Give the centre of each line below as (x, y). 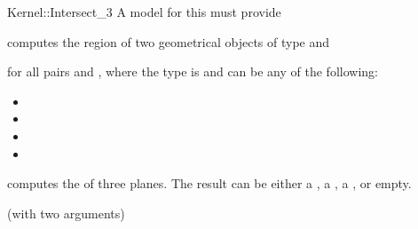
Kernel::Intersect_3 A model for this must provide (144, 12)
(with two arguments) (66, 213)
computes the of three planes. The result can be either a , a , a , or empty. (209, 183)
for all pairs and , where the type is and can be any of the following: (193, 71)
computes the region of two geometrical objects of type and (169, 41)
